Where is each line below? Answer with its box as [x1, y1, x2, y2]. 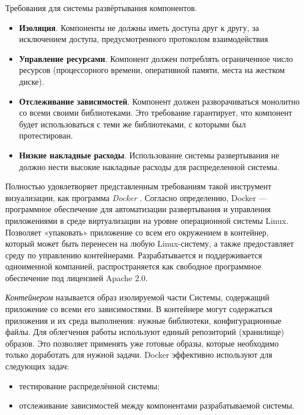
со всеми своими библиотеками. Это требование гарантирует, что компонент [19, 106, 292, 119]
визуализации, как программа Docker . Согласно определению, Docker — [5, 191, 267, 203]
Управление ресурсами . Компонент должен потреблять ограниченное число [19, 52, 293, 64]
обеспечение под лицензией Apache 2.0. [5, 271, 148, 283]
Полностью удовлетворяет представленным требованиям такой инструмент [5, 180, 272, 192]
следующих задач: [5, 360, 70, 372]
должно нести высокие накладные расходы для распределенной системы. [19, 160, 279, 172]
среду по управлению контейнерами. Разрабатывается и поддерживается [5, 248, 262, 261]
